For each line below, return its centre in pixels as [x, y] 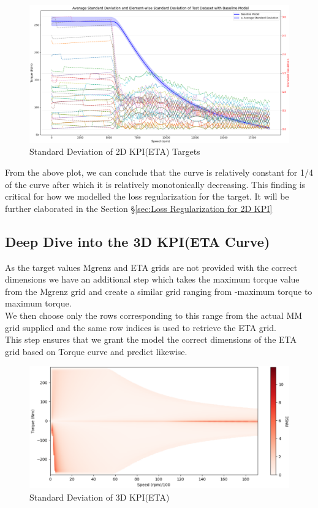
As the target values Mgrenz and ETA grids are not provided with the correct [151, 267]
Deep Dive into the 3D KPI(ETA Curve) [138, 241]
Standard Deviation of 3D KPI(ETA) [100, 497]
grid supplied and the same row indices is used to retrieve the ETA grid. [141, 327]
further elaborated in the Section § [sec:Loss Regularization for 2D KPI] [139, 208]
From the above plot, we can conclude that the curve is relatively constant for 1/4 [159, 172]
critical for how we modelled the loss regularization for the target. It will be [147, 196]
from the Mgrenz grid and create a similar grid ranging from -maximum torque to [159, 291]
